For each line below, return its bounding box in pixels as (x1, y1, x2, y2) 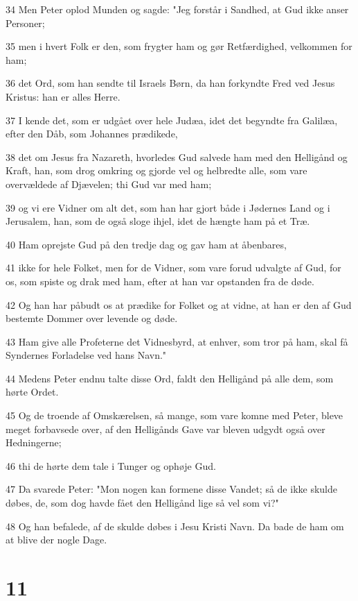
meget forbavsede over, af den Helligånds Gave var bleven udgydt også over (6, 421, 325, 436)
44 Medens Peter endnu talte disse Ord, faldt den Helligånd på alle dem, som (6, 371, 334, 385)
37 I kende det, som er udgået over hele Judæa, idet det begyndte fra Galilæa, (6, 112, 338, 127)
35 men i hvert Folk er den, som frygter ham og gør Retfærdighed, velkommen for (6, 39, 352, 53)
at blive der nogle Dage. (6, 532, 107, 547)
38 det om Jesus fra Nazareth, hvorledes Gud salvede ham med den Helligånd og (6, 149, 348, 164)
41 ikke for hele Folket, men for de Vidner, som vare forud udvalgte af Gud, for (6, 260, 341, 275)
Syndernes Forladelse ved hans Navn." (6, 348, 167, 362)
